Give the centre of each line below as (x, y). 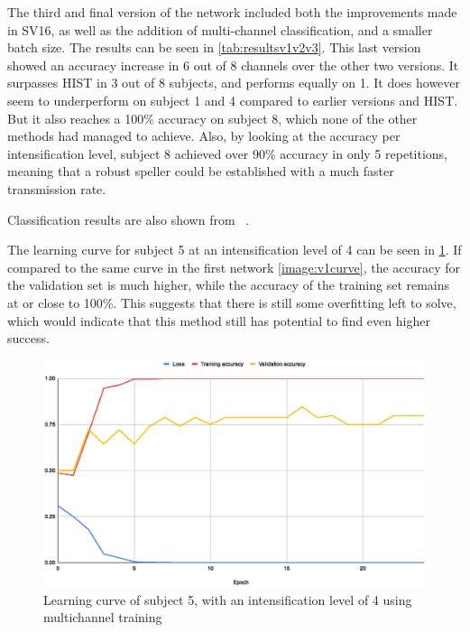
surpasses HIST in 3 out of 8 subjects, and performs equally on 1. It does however (234, 83)
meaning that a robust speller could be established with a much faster (201, 171)
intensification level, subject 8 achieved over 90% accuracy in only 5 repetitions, (227, 153)
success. (28, 338)
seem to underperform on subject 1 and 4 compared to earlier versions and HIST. (233, 100)
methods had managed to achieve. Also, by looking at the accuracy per (204, 136)
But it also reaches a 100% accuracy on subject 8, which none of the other (212, 118)
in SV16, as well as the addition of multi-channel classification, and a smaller (220, 29)
